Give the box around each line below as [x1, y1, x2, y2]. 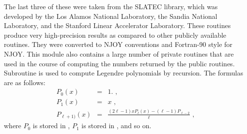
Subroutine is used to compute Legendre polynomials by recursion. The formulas [4, 68, 243, 78]
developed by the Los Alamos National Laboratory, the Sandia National [4, 11, 217, 21]
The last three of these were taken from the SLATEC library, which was [4, 1, 218, 11]
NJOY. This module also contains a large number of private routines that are [4, 48, 234, 59]
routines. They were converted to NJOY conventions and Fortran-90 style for [4, 39, 232, 49]
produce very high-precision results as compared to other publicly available [4, 30, 227, 40]
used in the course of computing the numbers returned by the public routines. [4, 58, 235, 68]
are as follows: [4, 77, 46, 87]
